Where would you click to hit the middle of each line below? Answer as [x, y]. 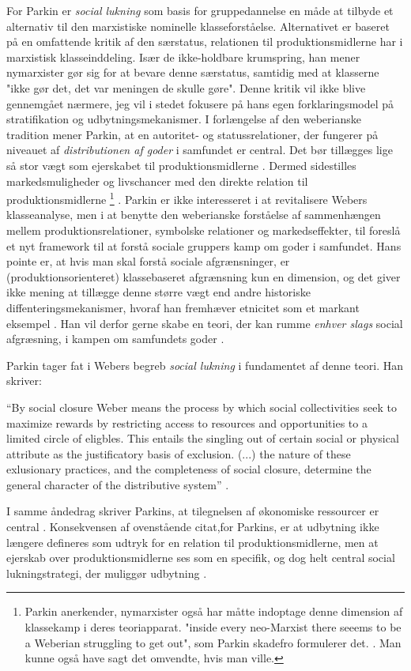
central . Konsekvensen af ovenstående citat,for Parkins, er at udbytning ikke [193, 527]
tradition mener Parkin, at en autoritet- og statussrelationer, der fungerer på [192, 134]
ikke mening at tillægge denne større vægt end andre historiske [158, 292]
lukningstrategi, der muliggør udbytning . [107, 573]
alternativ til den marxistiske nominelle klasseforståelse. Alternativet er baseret [198, 26]
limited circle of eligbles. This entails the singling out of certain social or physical [203, 438]
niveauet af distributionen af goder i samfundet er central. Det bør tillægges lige [200, 150]
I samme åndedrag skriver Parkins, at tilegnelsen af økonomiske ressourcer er [193, 511]
